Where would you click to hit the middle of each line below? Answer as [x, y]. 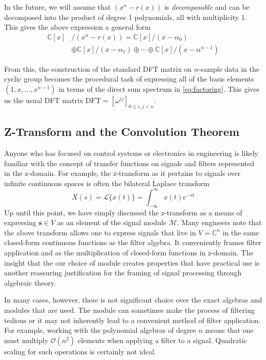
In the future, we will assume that [58, 7]
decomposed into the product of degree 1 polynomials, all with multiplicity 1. [126, 17]
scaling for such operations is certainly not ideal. [80, 351]
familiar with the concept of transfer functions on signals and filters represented [129, 163]
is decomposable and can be [207, 7]
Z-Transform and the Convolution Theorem [122, 132]
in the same [241, 232]
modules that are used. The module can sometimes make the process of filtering [129, 310]
